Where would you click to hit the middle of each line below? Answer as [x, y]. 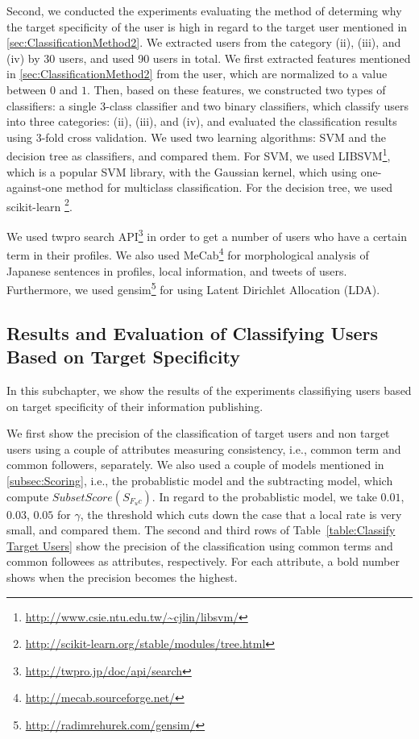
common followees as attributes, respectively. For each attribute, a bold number [203, 561]
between [27, 89]
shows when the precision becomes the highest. [122, 577]
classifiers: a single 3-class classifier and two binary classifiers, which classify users [208, 105]
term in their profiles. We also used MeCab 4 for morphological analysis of [188, 253]
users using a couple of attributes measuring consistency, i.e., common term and [204, 448]
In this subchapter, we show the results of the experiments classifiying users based [209, 390]
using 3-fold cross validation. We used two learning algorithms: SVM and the [197, 137]
